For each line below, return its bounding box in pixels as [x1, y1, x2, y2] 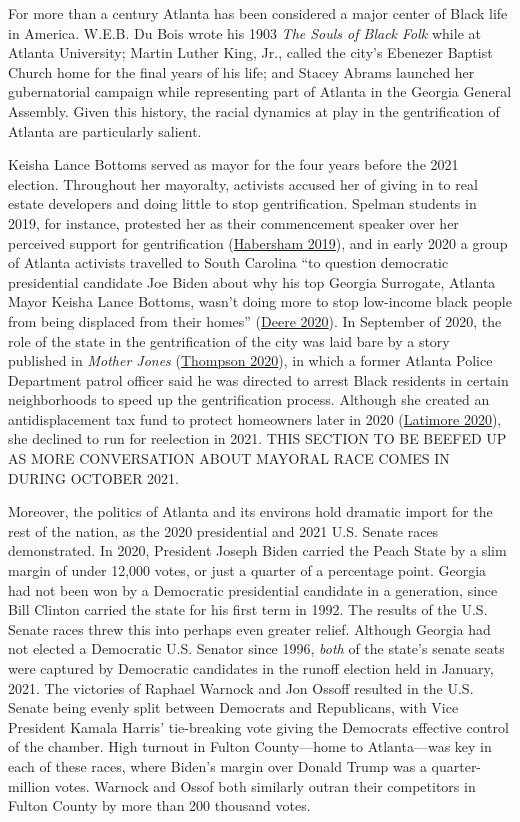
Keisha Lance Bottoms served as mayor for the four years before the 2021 [8, 154, 459, 175]
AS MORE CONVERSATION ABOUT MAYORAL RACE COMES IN [8, 448, 450, 469]
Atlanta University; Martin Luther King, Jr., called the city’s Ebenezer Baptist [8, 42, 493, 63]
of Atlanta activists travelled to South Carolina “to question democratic [8, 252, 449, 273]
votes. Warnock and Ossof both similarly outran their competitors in [54, 775, 476, 796]
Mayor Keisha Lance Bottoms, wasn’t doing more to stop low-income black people [8, 291, 512, 312]
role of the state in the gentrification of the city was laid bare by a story [8, 330, 450, 351]
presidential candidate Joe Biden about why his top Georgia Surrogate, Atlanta [8, 271, 496, 292]
